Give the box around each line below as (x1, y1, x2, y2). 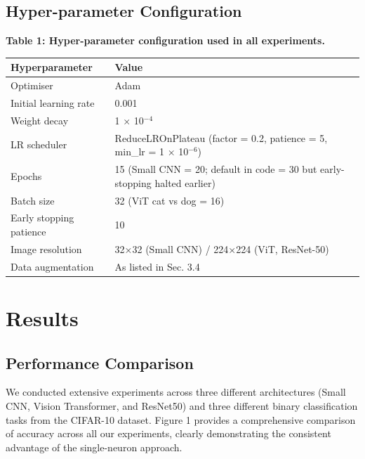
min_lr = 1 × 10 (114, 144, 189, 159)
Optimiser (11, 78, 53, 93)
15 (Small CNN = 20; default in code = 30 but (114, 162, 317, 176)
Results (6, 303, 79, 332)
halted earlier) (154, 175, 215, 190)
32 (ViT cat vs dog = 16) (114, 193, 225, 207)
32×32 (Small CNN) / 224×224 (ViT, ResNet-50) (114, 241, 329, 256)
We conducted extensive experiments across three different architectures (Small (6, 384, 346, 399)
